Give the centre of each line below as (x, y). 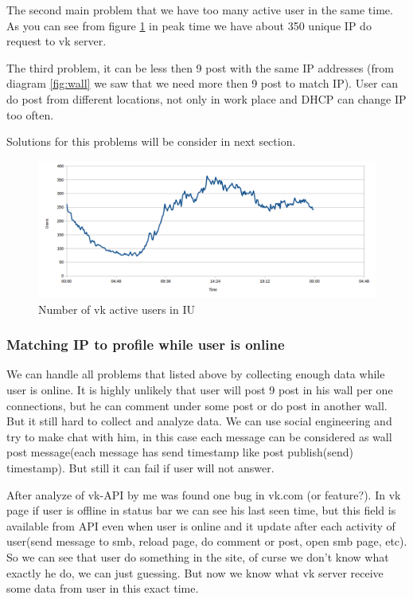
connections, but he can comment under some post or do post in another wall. (197, 405)
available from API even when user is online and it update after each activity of (201, 525)
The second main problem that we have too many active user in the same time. (200, 10)
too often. (30, 114)
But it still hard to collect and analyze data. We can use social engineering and (199, 421)
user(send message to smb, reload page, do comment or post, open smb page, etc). (207, 541)
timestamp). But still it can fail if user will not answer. (140, 467)
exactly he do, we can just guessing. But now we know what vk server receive (195, 572)
